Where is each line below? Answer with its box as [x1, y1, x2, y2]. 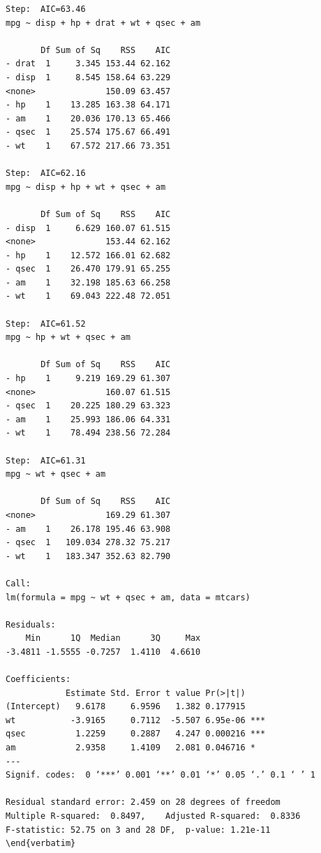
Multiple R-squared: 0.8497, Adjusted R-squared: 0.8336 [6, 811, 301, 822]
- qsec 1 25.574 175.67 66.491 [6, 127, 171, 138]
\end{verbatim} [6, 838, 76, 849]
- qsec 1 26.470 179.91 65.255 [6, 264, 171, 274]
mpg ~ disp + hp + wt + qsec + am [6, 181, 166, 192]
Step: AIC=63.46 [6, 4, 86, 14]
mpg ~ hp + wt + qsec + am [6, 332, 130, 343]
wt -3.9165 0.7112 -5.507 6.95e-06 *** [6, 715, 266, 725]
